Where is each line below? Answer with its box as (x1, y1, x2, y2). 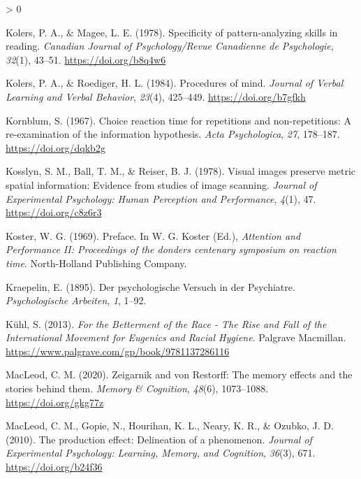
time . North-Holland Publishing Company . (6, 255, 187, 270)
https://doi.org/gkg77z (6, 394, 104, 409)
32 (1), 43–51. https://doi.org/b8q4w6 (6, 52, 166, 66)
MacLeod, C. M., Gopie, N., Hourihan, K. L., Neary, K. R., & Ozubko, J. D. (6, 418, 334, 433)
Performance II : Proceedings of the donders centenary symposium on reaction (6, 242, 337, 257)
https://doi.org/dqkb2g (6, 140, 105, 155)
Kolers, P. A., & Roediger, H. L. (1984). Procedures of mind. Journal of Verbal (6, 76, 344, 90)
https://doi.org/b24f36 (6, 459, 103, 474)
